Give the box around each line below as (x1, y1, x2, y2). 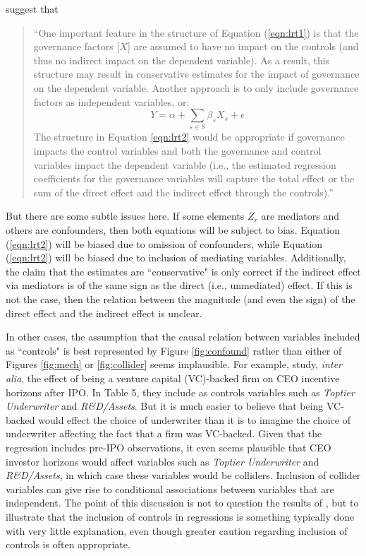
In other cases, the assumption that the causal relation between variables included (6, 329, 360, 344)
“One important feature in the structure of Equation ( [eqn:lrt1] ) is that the (33, 25, 359, 40)
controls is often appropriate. (6, 537, 130, 552)
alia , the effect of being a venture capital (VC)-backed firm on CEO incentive (6, 370, 340, 385)
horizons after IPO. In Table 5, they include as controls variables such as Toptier (6, 384, 355, 399)
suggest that (6, 1, 59, 16)
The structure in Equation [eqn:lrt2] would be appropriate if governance (33, 129, 345, 144)
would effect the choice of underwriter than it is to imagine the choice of (38, 412, 350, 427)
